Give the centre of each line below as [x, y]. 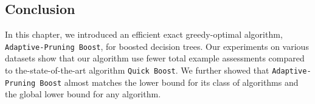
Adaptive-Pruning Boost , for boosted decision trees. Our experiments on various [157, 46]
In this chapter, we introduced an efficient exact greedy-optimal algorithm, [144, 34]
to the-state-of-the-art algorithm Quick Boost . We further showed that [137, 70]
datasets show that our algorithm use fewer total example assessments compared [155, 58]
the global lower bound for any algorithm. [83, 94]
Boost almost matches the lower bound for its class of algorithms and [169, 82]
